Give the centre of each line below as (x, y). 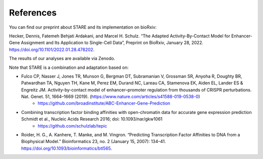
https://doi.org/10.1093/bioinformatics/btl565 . (66, 148)
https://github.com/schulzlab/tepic (72, 126)
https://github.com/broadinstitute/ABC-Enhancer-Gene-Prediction (104, 103)
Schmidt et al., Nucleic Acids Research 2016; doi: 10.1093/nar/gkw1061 (92, 119)
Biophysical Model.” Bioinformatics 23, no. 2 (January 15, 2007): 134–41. (94, 142)
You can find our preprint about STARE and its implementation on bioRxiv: (83, 27)
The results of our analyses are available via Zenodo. (62, 59)
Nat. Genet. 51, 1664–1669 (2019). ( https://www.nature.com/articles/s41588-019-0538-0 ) (111, 96)
